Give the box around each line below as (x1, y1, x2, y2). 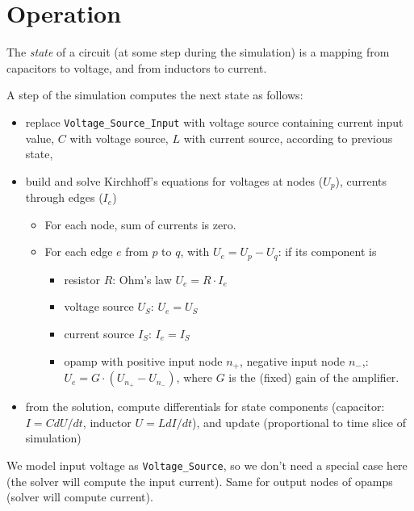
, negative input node (239, 352, 345, 369)
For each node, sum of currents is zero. (44, 216, 236, 232)
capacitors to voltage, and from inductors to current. (6, 59, 267, 76)
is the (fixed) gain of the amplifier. (228, 369, 399, 386)
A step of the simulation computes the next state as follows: (6, 86, 303, 103)
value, (25, 129, 55, 146)
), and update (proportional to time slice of (192, 413, 407, 430)
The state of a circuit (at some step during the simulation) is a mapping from (6, 44, 390, 61)
